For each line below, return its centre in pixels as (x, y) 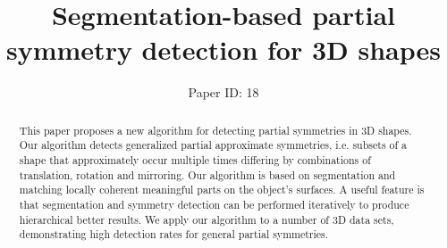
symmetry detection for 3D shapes (223, 50)
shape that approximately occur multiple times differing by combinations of (195, 160)
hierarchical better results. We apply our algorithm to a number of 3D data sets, (207, 219)
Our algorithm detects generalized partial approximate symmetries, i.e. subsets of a (213, 145)
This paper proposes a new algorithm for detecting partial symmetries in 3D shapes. (215, 130)
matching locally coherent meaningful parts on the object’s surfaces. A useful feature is (222, 190)
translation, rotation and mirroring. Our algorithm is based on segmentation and (207, 174)
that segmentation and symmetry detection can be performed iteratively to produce (214, 204)
